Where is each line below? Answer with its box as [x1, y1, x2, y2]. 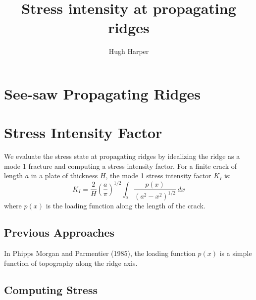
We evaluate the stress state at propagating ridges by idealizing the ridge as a [4, 151, 240, 161]
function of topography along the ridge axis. [4, 257, 138, 268]
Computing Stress [4, 282, 98, 297]
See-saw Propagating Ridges [4, 83, 201, 103]
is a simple [219, 248, 252, 258]
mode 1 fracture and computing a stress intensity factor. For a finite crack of [4, 160, 237, 171]
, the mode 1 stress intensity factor [105, 170, 211, 181]
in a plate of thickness [31, 170, 98, 181]
